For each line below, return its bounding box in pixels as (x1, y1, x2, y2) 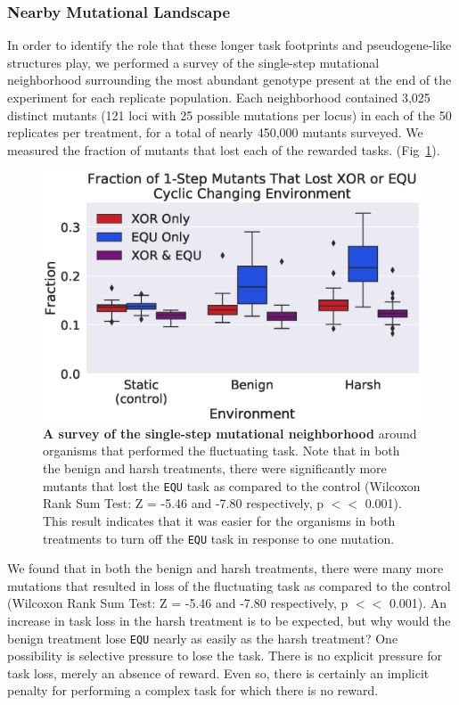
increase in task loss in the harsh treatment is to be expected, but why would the (7, 611, 451, 629)
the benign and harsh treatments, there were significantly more (43, 459, 387, 478)
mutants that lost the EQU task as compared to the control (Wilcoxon (43, 476, 421, 495)
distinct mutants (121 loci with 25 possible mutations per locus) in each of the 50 (7, 105, 452, 124)
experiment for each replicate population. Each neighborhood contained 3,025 (7, 88, 430, 106)
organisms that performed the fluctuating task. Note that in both (43, 441, 400, 460)
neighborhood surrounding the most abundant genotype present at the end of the (7, 70, 452, 89)
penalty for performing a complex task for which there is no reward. (7, 681, 379, 700)
